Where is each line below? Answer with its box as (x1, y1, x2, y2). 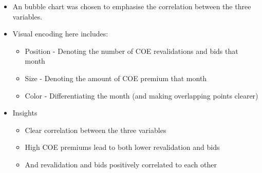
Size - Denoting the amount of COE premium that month (25, 72, 207, 83)
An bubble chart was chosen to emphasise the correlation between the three (12, 1, 251, 11)
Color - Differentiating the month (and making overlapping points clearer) (25, 90, 258, 101)
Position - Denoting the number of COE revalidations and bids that (25, 45, 238, 56)
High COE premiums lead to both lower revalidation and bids (25, 142, 220, 152)
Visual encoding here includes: (12, 28, 108, 39)
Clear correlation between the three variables (25, 124, 166, 135)
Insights (12, 107, 38, 118)
